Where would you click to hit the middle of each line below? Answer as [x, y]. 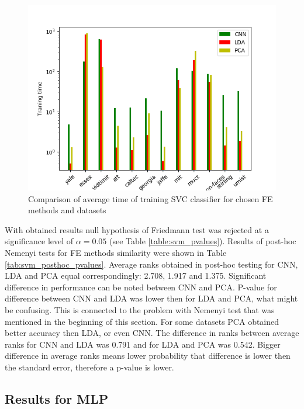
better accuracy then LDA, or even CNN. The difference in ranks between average [152, 333]
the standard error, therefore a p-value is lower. [89, 367]
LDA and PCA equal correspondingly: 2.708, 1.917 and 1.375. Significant [136, 275]
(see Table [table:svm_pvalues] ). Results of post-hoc [203, 241]
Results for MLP [57, 398]
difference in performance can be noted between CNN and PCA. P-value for [141, 287]
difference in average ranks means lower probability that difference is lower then [148, 356]
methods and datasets [67, 210]
